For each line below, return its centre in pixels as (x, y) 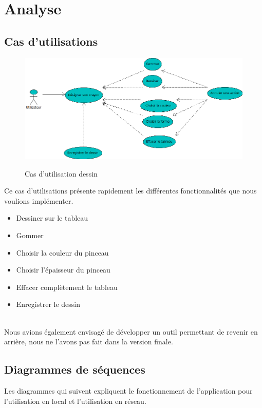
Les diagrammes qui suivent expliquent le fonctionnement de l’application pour (128, 391)
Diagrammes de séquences (75, 369)
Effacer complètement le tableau (67, 287)
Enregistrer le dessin (48, 304)
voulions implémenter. (39, 200)
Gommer (30, 235)
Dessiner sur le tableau (52, 218)
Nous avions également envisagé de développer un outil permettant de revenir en (131, 331)
